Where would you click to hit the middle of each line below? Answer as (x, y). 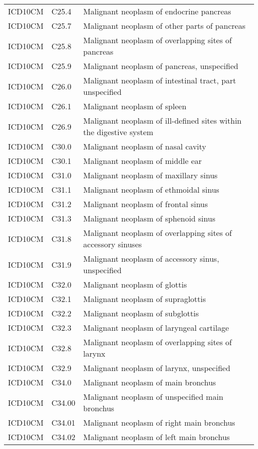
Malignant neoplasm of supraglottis (144, 299)
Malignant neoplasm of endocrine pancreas (157, 11)
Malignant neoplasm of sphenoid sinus (149, 218)
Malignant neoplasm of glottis (135, 284)
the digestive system (118, 132)
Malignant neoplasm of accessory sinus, (151, 259)
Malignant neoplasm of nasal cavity (145, 146)
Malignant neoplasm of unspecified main (153, 397)
